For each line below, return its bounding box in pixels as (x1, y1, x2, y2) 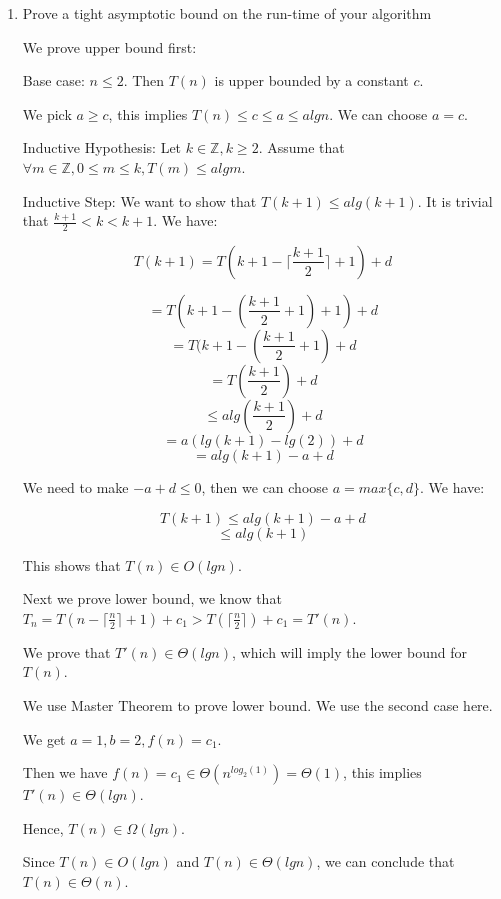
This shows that (22, 554, 121, 575)
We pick (22, 103, 72, 124)
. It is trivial (417, 190, 493, 211)
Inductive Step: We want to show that (22, 190, 257, 211)
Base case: (22, 70, 85, 91)
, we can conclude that (316, 851, 455, 872)
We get (22, 728, 66, 749)
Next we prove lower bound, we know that (22, 588, 282, 609)
